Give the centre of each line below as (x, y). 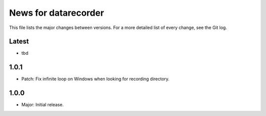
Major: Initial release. (43, 105)
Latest (19, 42)
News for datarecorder (57, 13)
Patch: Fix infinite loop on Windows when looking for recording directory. (96, 79)
